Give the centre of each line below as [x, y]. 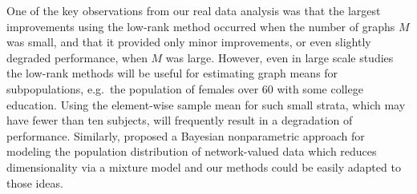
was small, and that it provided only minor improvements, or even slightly [189, 42]
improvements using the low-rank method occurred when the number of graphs [201, 26]
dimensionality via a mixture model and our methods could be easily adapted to [204, 166]
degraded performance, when [77, 57]
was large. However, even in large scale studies [279, 57]
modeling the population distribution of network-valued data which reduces [192, 151]
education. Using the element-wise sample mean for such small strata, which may [206, 104]
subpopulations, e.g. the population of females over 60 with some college [185, 88]
